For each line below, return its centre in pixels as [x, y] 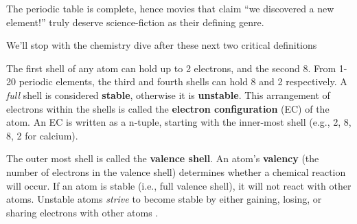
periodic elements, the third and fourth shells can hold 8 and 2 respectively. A [183, 81]
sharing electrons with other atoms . [82, 212]
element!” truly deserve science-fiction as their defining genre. [135, 22]
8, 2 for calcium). [42, 135]
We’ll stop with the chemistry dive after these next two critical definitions [162, 45]
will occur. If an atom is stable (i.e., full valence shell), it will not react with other [179, 185]
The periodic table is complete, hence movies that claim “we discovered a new [170, 8]
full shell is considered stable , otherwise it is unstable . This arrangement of [168, 94]
